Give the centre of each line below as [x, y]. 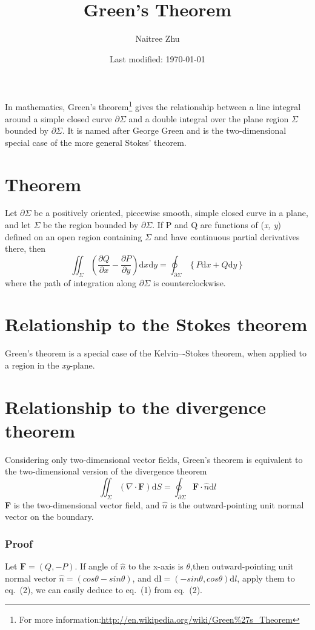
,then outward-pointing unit [242, 566]
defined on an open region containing [74, 236]
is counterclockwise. [189, 282]
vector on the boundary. [49, 517]
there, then [25, 248]
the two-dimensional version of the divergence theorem [106, 471]
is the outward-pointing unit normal [237, 504]
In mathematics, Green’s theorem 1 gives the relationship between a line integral [153, 106]
